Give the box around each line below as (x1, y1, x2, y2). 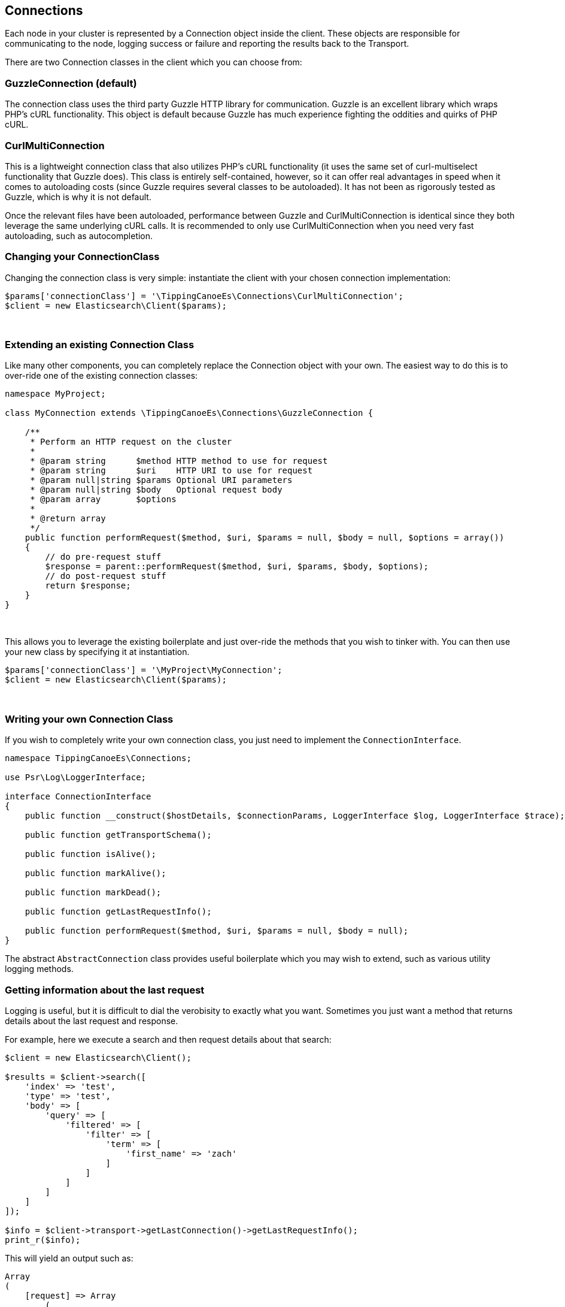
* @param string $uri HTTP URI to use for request (30, 466, 313, 476)
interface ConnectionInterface (5, 792, 151, 802)
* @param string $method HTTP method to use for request (30, 456, 328, 466)
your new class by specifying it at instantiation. (5, 647, 190, 657)
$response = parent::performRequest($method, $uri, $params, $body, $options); (45, 562, 429, 572)
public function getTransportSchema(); (25, 830, 212, 840)
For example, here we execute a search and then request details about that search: (5, 1034, 332, 1045)
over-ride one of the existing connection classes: (5, 370, 198, 381)
